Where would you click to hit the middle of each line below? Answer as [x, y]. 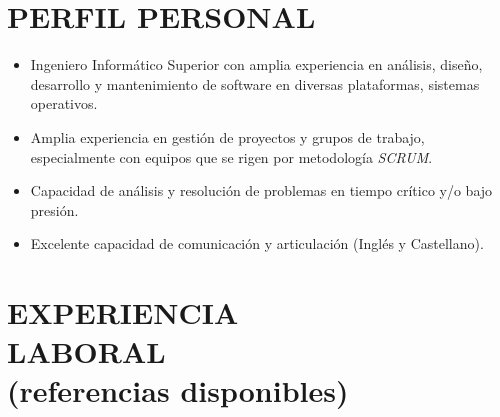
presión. [54, 209]
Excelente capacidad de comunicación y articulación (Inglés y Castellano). [257, 243]
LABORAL [86, 351]
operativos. [64, 103]
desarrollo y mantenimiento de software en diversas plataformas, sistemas [255, 83]
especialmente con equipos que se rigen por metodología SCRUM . [231, 156]
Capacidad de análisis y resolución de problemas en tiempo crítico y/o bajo [261, 190]
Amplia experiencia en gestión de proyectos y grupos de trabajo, [227, 136]
